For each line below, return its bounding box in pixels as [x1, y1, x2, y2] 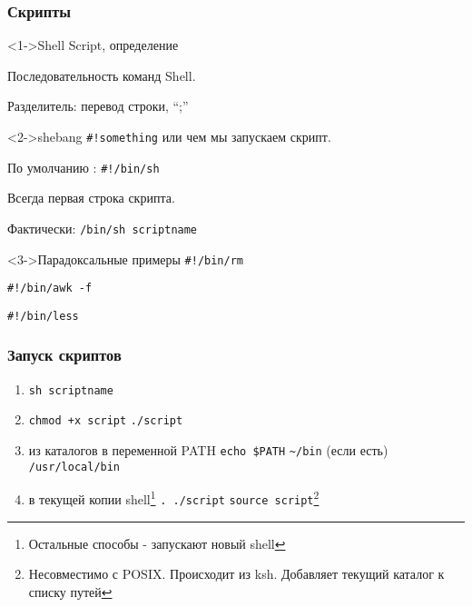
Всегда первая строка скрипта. [7, 188, 175, 207]
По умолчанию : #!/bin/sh [7, 157, 160, 176]
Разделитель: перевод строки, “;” [7, 96, 189, 115]
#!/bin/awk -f [7, 282, 93, 295]
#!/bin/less [7, 309, 79, 323]
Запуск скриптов [7, 343, 122, 366]
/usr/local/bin [28, 460, 121, 473]
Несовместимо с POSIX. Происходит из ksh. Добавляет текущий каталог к [28, 564, 445, 583]
